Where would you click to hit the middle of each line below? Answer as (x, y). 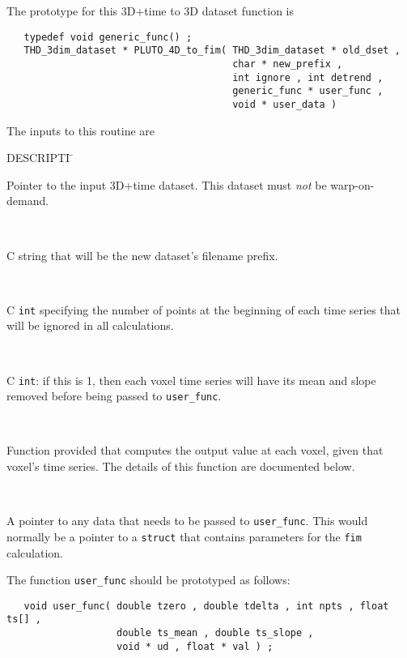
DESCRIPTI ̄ (40, 158)
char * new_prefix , (288, 64)
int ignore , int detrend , (308, 77)
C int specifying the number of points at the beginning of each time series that (203, 309)
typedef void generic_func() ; (108, 37)
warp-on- (352, 184)
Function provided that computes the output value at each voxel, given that (195, 450)
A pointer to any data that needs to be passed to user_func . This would (187, 521)
